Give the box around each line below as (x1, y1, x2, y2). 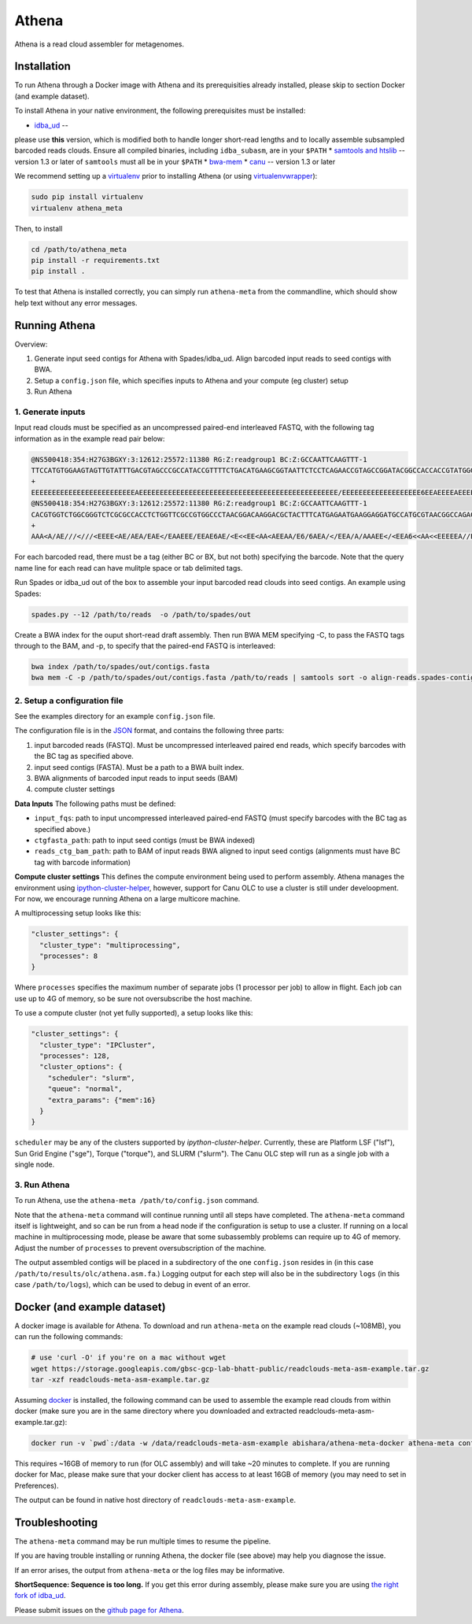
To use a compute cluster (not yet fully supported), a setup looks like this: (14, 1008, 253, 1018)
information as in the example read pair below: (14, 434, 165, 443)
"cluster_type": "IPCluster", (39, 1040, 157, 1049)
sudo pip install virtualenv (31, 193, 144, 202)
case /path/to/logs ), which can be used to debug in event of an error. (14, 1279, 251, 1289)
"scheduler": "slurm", (47, 1073, 135, 1082)
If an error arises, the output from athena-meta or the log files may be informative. (14, 1565, 285, 1574)
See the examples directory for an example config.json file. (14, 712, 216, 721)
